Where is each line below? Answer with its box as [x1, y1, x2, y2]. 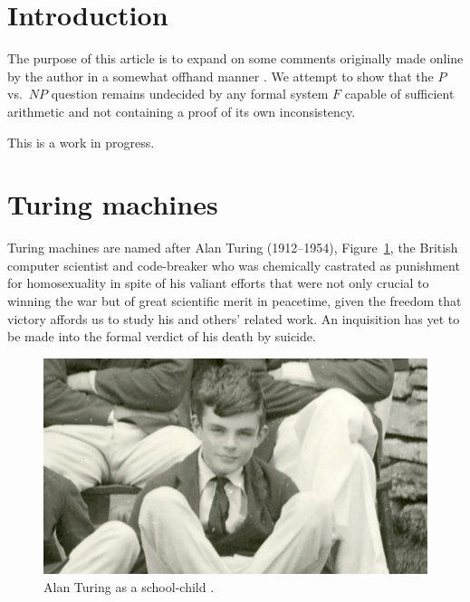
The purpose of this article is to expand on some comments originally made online [7, 49, 464, 68]
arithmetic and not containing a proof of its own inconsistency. [7, 101, 356, 120]
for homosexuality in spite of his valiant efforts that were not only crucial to [7, 273, 429, 292]
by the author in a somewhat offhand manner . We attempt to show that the [7, 66, 434, 85]
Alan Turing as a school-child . [43, 577, 215, 596]
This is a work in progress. [7, 132, 155, 151]
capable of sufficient [344, 84, 455, 103]
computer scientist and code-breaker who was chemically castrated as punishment [7, 255, 460, 274]
